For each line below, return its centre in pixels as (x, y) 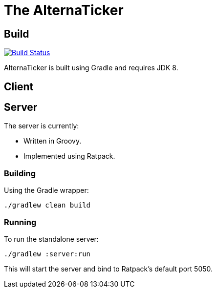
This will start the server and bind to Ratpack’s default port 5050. (108, 269)
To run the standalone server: (51, 239)
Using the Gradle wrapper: (46, 190)
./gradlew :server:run (47, 254)
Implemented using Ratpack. (69, 156)
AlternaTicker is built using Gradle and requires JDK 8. (91, 68)
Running (20, 222)
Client (19, 86)
